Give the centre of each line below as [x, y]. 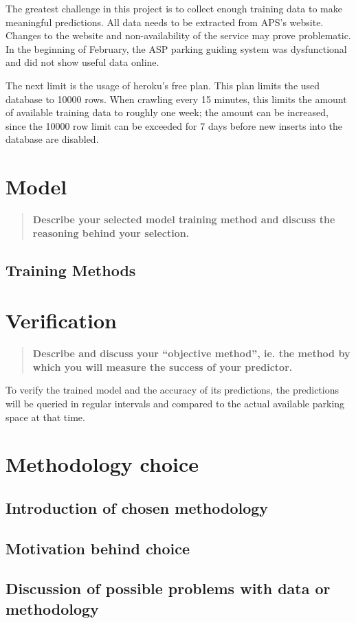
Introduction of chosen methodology [137, 507]
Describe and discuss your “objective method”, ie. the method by [191, 353]
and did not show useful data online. [82, 62]
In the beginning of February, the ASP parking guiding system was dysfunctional [176, 48]
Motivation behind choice [98, 548]
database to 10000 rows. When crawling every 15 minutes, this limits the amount [176, 99]
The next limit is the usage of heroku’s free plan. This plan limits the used [163, 85]
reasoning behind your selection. [111, 233]
